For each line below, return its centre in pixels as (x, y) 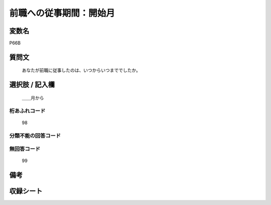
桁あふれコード (27, 111)
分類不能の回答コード (35, 136)
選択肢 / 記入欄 (32, 85)
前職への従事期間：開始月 (62, 13)
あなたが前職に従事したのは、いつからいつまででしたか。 (81, 70)
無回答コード (25, 149)
